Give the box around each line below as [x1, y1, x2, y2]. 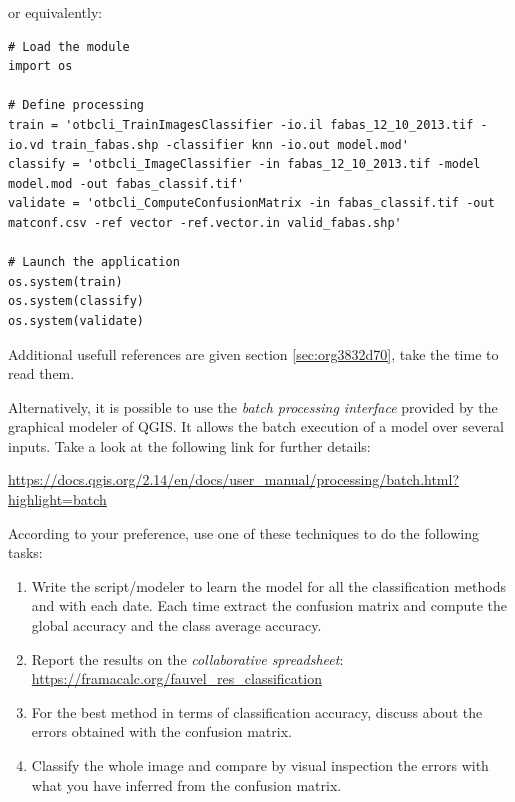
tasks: [8, 542, 43, 563]
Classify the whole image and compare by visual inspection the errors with [31, 755, 489, 775]
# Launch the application [8, 255, 180, 270]
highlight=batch [8, 489, 107, 510]
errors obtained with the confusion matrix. [31, 721, 292, 742]
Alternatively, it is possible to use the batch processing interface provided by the [8, 396, 498, 417]
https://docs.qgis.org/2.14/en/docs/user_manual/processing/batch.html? [8, 469, 460, 490]
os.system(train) [8, 274, 123, 289]
